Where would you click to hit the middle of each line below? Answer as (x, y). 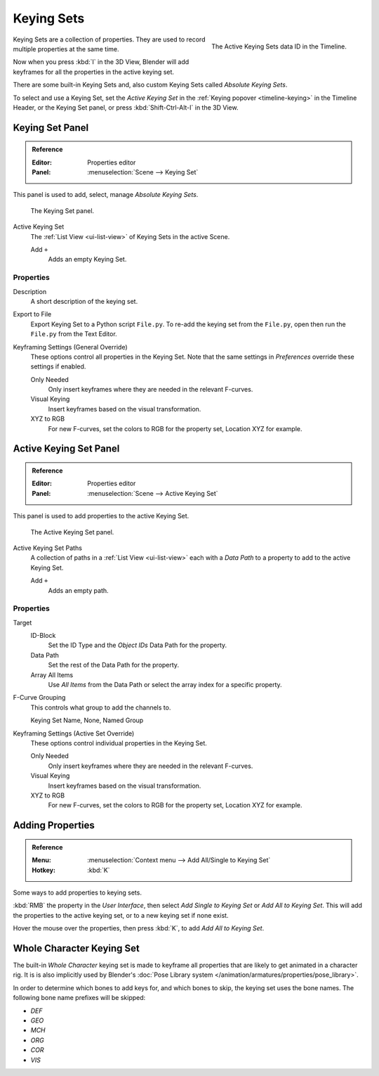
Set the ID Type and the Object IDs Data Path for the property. (138, 645)
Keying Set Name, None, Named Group (87, 720)
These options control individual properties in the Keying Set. (119, 743)
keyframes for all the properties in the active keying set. (94, 72)
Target (22, 622)
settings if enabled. (58, 366)
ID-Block (43, 636)
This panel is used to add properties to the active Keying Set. (101, 516)
